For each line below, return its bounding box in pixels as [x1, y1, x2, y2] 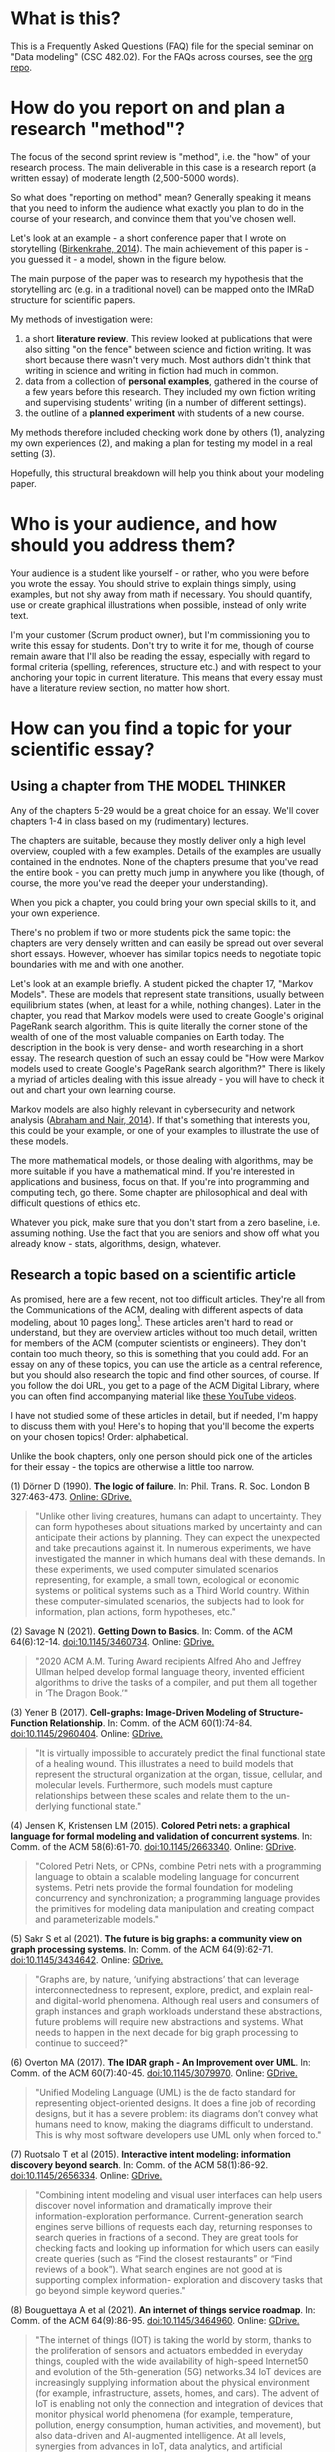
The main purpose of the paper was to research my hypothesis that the [10, 272, 304, 284]
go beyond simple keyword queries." [34, 2285, 187, 2297]
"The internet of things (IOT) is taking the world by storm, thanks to [34, 2334, 312, 2346]
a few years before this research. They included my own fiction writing [24, 385, 317, 397]
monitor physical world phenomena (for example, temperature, [34, 2408, 293, 2421]
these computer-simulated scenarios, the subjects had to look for [34, 1595, 305, 1607]
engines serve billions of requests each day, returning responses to [34, 2221, 313, 2233]
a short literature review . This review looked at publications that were [24, 332, 313, 344]
